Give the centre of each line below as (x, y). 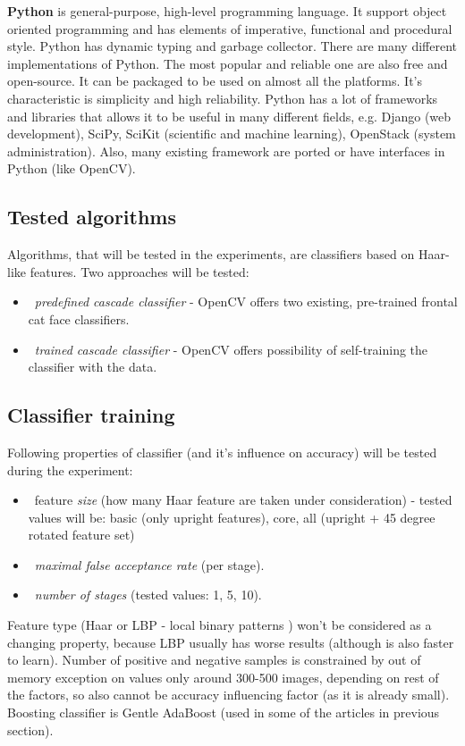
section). (30, 729)
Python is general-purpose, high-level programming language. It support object (227, 11)
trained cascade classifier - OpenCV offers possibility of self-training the (231, 349)
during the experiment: (70, 469)
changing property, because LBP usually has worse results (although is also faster (231, 642)
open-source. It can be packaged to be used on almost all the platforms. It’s (215, 81)
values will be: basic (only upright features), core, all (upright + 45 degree (232, 517)
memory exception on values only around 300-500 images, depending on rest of (223, 677)
